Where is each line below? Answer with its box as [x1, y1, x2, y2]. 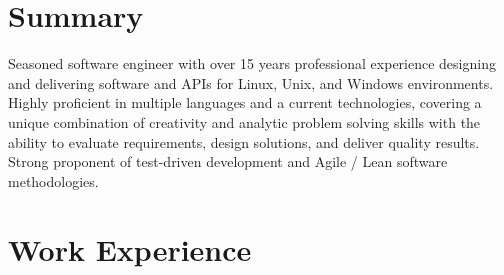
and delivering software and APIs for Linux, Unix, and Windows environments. [8, 72, 494, 93]
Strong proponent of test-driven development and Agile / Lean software [8, 151, 448, 172]
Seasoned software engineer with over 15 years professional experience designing [8, 53, 496, 74]
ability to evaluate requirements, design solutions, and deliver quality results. [8, 131, 480, 152]
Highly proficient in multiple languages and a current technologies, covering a [8, 92, 482, 113]
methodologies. [8, 170, 99, 191]
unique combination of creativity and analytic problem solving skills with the [8, 111, 481, 132]
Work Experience [8, 229, 252, 270]
